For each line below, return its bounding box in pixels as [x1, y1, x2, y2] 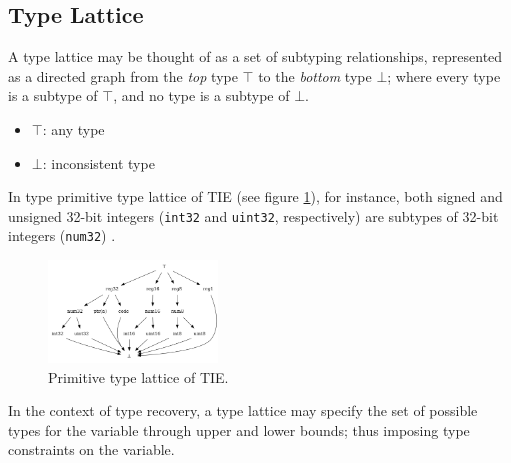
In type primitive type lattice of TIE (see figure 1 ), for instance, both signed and [8, 186, 503, 207]
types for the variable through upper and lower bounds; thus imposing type [8, 419, 470, 440]
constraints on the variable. [8, 439, 175, 460]
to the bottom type [258, 65, 372, 86]
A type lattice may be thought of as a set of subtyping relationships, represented [8, 46, 503, 67]
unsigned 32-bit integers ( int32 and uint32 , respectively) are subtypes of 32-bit [8, 205, 499, 226]
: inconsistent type [42, 152, 155, 173]
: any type [42, 118, 105, 139]
